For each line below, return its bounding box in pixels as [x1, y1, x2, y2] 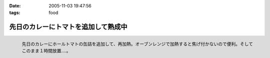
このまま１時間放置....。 [21, 48, 71, 54]
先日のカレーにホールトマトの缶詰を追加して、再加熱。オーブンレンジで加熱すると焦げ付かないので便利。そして [21, 41, 253, 47]
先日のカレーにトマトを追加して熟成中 [9, 23, 127, 31]
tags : [9, 10, 20, 16]
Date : [9, 3, 21, 8]
